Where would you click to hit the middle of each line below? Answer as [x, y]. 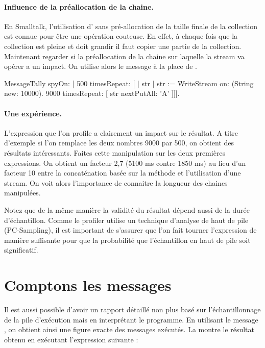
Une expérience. [33, 113]
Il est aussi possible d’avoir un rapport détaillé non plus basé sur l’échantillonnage [132, 309]
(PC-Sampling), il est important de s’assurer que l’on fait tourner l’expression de [130, 230]
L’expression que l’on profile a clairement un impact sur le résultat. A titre [121, 132]
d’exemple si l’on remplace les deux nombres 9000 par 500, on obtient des [119, 143]
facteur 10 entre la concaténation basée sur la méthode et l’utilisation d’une [123, 173]
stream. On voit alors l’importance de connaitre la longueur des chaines [116, 182]
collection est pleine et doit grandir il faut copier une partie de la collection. [123, 46]
